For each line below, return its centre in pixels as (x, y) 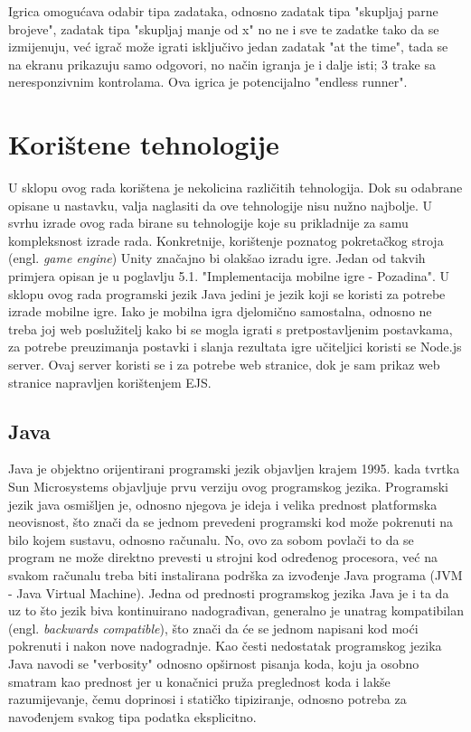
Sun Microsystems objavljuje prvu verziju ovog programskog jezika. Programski (229, 487)
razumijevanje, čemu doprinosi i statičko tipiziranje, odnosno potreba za (207, 699)
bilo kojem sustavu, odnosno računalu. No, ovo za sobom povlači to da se (211, 539)
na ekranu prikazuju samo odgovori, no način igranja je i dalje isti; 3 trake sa (222, 64)
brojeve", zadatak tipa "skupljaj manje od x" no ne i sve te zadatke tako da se (224, 28)
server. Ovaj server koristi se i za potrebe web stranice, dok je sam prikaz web (224, 365)
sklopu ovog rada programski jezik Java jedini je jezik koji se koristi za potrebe (227, 293)
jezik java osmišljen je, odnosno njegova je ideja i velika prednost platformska (223, 504)
